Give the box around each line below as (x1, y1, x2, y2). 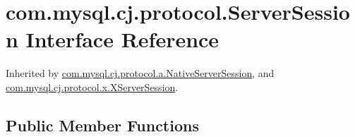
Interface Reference (25, 25, 219, 54)
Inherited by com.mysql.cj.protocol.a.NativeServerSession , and (6, 66, 275, 81)
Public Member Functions (6, 114, 199, 136)
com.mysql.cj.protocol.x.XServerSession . (6, 79, 179, 94)
